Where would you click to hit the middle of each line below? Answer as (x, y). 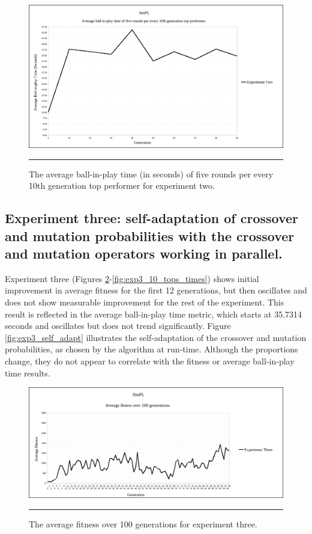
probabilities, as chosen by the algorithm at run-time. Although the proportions (151, 349)
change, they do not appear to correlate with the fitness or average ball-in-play (150, 361)
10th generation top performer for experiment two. (122, 186)
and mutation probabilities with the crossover (150, 235)
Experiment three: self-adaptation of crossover (152, 218)
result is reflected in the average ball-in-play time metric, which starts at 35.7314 (154, 314)
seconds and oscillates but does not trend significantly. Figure (118, 326)
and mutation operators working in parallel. (144, 253)
